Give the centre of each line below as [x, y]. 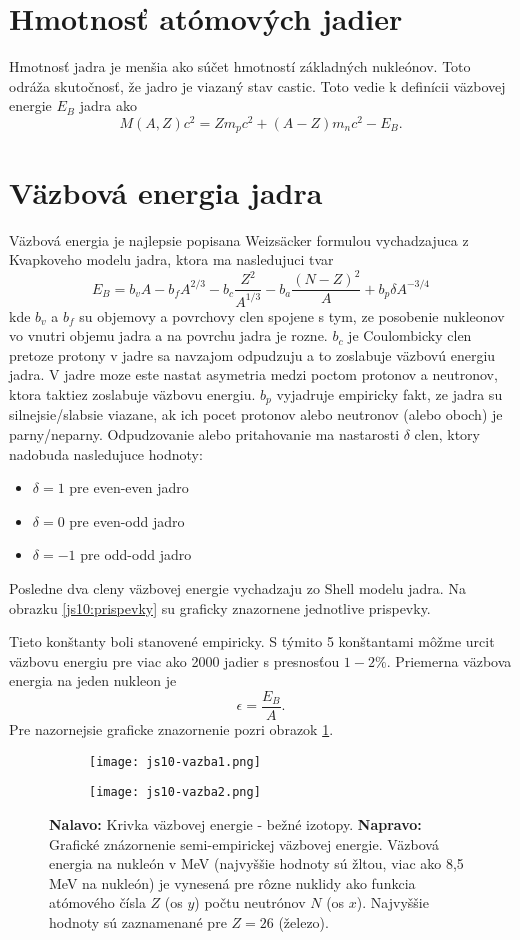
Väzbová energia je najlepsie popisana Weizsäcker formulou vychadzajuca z [239, 239]
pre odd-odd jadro [136, 554]
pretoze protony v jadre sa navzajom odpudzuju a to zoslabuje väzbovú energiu [252, 354]
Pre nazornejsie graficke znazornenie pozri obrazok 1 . [171, 729]
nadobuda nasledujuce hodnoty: [106, 453]
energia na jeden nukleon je [93, 680]
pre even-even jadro [129, 487]
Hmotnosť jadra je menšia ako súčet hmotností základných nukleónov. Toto [240, 66]
